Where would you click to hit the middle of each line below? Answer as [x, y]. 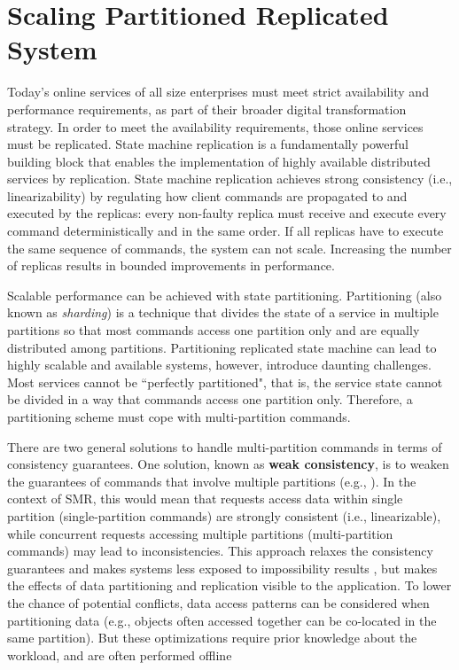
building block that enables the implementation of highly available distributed [219, 161]
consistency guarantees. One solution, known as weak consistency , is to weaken [228, 464]
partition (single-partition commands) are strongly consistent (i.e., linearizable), [224, 515]
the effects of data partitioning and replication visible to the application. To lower [229, 585]
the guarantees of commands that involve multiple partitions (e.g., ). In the [212, 481]
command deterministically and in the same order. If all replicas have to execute [226, 231]
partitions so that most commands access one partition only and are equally [214, 330]
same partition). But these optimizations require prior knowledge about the [212, 638]
